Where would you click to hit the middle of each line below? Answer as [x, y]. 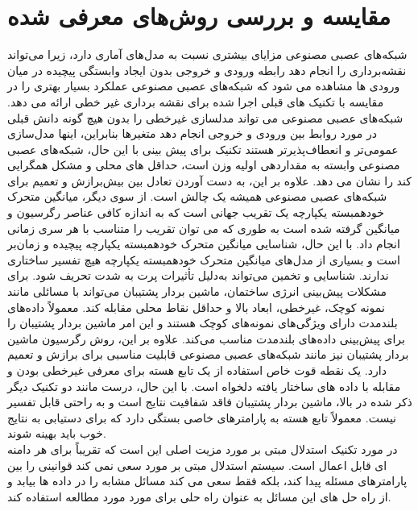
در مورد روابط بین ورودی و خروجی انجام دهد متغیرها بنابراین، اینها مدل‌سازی [192, 133]
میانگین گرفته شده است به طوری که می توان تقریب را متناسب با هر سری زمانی [204, 228]
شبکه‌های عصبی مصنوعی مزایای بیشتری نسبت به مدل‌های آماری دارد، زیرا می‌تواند [207, 54]
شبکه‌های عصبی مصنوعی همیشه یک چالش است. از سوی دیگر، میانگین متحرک [197, 196]
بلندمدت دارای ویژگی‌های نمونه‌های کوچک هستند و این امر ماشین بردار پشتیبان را [203, 323]
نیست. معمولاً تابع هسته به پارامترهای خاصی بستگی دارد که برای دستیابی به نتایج [202, 417]
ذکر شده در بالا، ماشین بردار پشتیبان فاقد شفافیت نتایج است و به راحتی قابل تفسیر [210, 402]
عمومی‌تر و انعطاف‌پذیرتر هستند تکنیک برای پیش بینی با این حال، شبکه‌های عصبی [203, 149]
